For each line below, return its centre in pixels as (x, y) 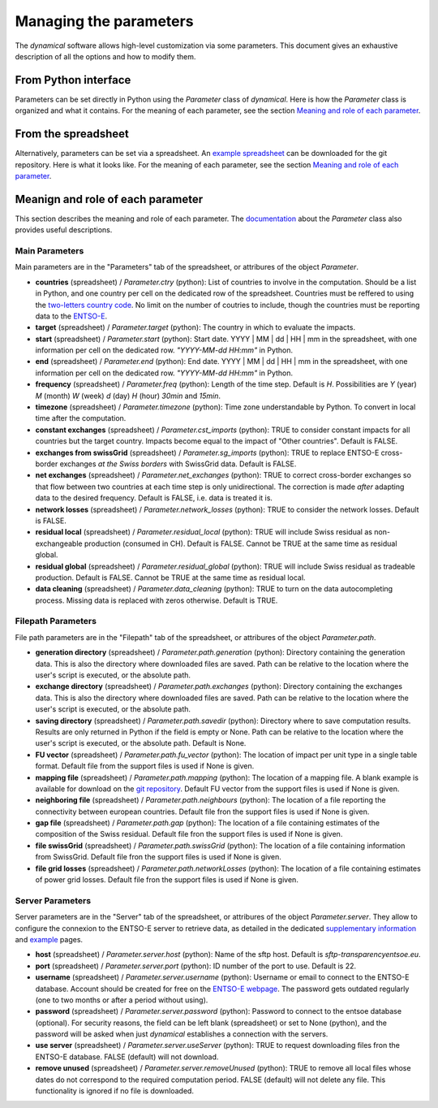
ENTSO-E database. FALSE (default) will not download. (127, 1057)
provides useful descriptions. (64, 230)
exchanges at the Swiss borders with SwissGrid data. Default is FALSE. (178, 464)
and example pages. (49, 939)
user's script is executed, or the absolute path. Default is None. (141, 743)
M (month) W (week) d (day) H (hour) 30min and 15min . (128, 396)
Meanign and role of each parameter (109, 199)
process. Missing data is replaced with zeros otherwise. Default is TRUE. (157, 600)
